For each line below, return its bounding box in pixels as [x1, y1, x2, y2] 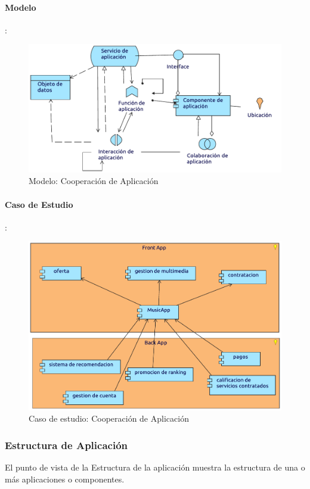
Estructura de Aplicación [5, 437, 128, 452]
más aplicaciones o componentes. [5, 472, 125, 485]
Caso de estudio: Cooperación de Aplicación [29, 412, 189, 425]
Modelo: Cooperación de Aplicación [29, 175, 159, 187]
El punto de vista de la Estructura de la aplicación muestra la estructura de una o [5, 461, 305, 474]
